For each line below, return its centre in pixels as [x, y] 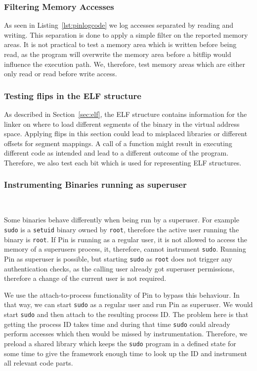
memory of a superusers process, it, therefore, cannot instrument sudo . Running [125, 249]
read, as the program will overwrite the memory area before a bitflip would [118, 54]
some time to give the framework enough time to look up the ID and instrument [126, 353]
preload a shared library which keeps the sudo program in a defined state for [120, 343]
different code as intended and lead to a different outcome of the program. [116, 153]
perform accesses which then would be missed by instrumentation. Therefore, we [126, 334]
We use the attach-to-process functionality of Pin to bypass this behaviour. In [122, 294]
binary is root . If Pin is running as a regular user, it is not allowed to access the [126, 239]
